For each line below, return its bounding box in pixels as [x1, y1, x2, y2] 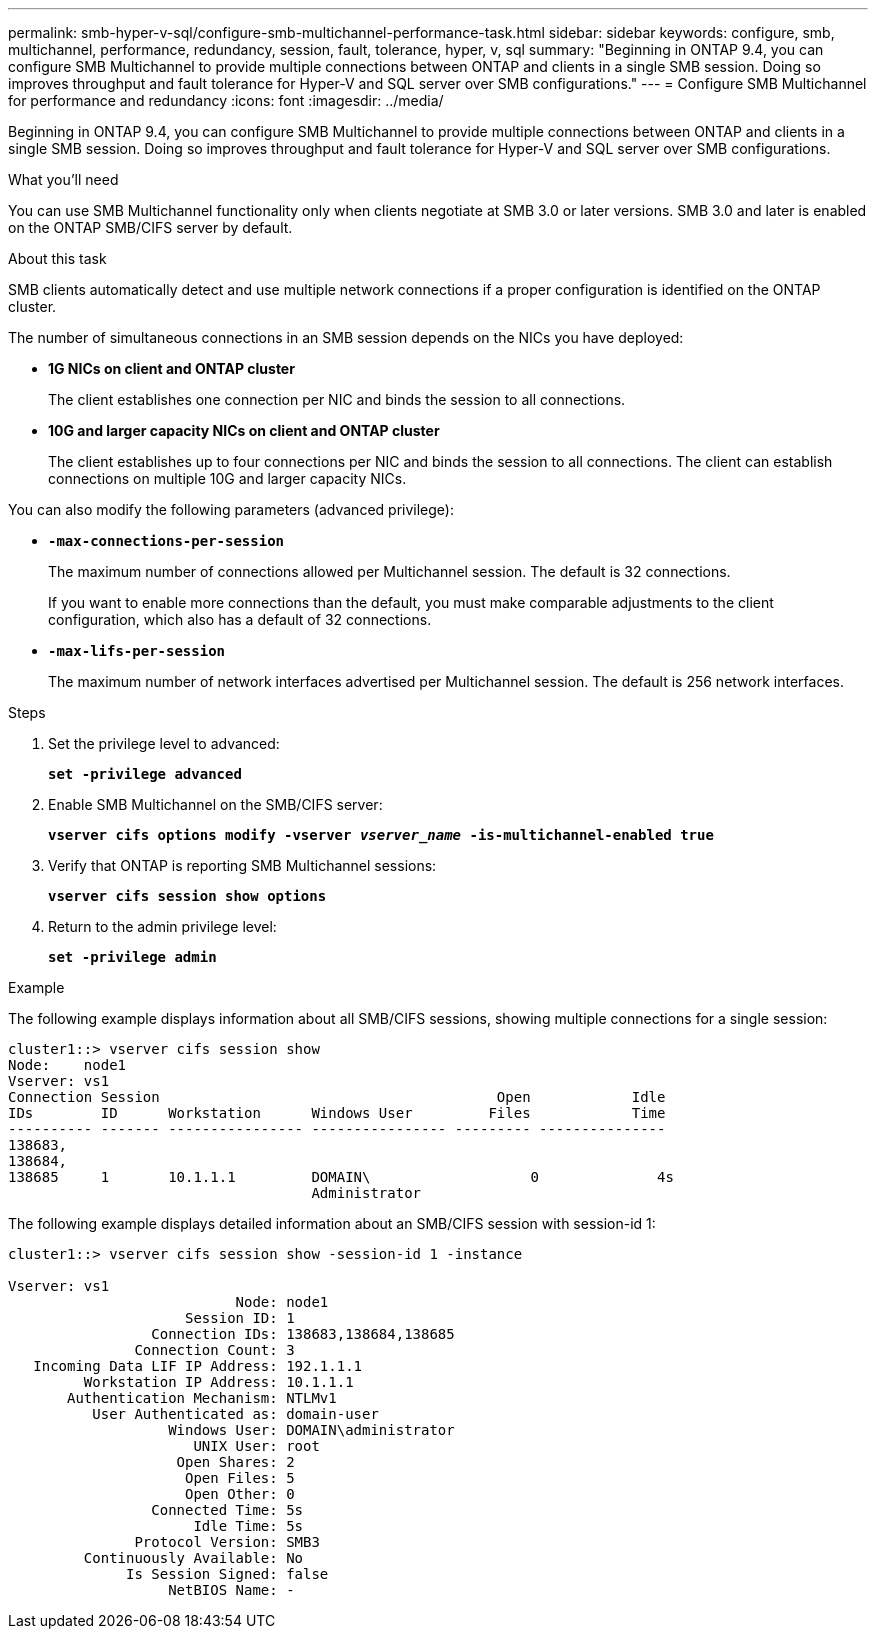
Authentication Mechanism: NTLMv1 [67, 1390, 337, 1406]
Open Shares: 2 [176, 1454, 295, 1470]
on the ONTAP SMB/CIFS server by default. [8, 219, 293, 236]
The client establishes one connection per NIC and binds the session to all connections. [48, 391, 626, 408]
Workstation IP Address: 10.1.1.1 [83, 1374, 354, 1390]
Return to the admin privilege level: [48, 918, 277, 935]
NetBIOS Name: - [168, 1582, 295, 1598]
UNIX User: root [193, 1438, 320, 1454]
